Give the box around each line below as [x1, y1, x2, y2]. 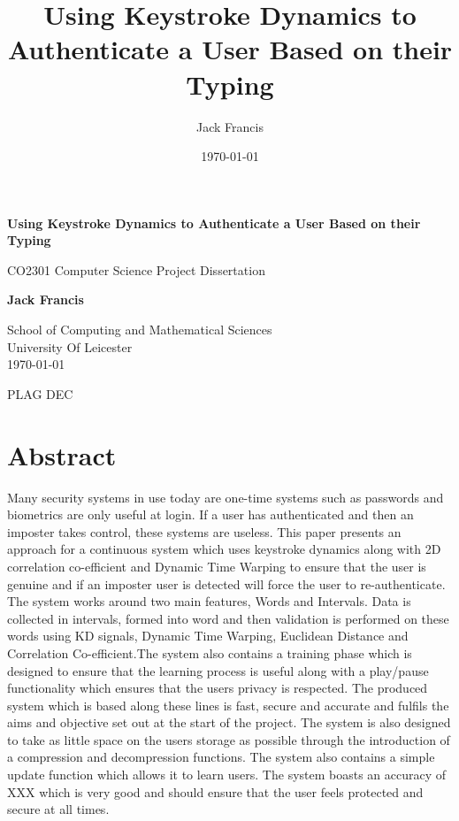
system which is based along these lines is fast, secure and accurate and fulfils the [7, 695, 449, 714]
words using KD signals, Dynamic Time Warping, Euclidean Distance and [7, 626, 409, 645]
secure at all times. [7, 800, 110, 818]
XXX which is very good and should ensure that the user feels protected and [7, 782, 424, 801]
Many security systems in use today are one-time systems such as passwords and [7, 487, 444, 506]
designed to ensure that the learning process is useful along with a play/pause [7, 661, 429, 679]
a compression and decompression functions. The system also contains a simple [7, 748, 435, 766]
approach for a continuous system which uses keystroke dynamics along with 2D [7, 540, 441, 558]
